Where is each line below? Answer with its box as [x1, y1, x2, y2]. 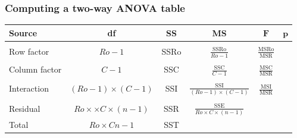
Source [9, 26, 37, 39]
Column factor [9, 63, 62, 76]
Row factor [9, 45, 49, 57]
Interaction [9, 82, 49, 95]
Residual [9, 102, 40, 115]
